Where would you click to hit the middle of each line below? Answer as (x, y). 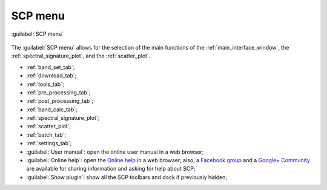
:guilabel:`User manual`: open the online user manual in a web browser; (115, 152)
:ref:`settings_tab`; (49, 143)
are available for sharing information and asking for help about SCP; (111, 169)
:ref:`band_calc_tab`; (52, 110)
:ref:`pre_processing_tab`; (58, 92)
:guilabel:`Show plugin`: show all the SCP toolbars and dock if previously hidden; (127, 177)
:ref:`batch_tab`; (46, 135)
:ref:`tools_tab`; (45, 84)
